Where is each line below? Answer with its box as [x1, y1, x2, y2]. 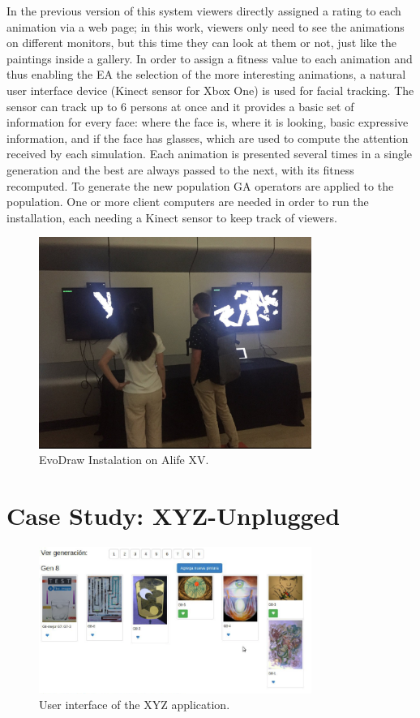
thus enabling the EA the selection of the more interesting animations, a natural [6, 66, 406, 83]
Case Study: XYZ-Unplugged [6, 499, 341, 532]
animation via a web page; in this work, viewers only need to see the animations [6, 18, 405, 35]
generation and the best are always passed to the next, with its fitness [6, 161, 354, 178]
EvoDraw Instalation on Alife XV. [39, 451, 209, 468]
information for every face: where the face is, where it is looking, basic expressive [6, 114, 409, 131]
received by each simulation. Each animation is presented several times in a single [6, 145, 413, 162]
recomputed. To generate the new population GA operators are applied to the [6, 177, 394, 194]
